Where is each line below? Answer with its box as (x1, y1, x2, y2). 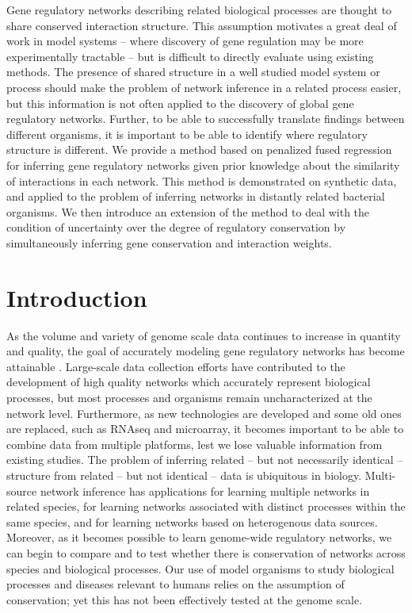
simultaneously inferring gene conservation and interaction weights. (6, 234, 332, 251)
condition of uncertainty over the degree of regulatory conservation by (6, 219, 346, 236)
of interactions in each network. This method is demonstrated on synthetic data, (6, 172, 397, 189)
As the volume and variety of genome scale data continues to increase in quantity (6, 327, 401, 343)
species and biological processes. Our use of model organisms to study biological (6, 560, 395, 577)
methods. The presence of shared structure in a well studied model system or (6, 63, 380, 80)
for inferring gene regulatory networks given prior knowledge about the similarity (6, 156, 400, 173)
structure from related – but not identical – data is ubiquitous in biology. (6, 466, 362, 483)
